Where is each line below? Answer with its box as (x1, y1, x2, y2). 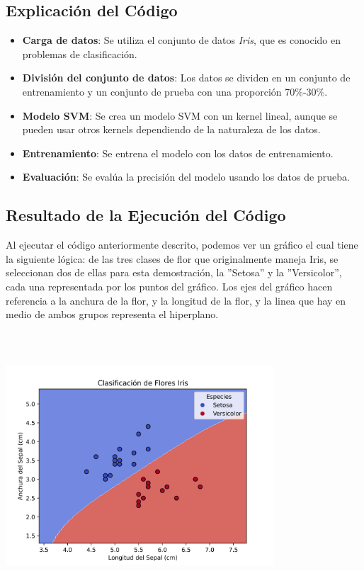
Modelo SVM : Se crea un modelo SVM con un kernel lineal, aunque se (22, 108, 338, 123)
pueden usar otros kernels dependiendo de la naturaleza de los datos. (22, 122, 321, 137)
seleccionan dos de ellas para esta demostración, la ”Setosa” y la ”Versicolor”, (6, 265, 342, 280)
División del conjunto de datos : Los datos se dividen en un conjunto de (22, 70, 351, 85)
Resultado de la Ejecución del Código (6, 204, 286, 226)
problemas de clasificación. (22, 46, 137, 61)
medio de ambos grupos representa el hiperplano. (6, 307, 219, 322)
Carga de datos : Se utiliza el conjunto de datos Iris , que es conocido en (22, 33, 341, 47)
